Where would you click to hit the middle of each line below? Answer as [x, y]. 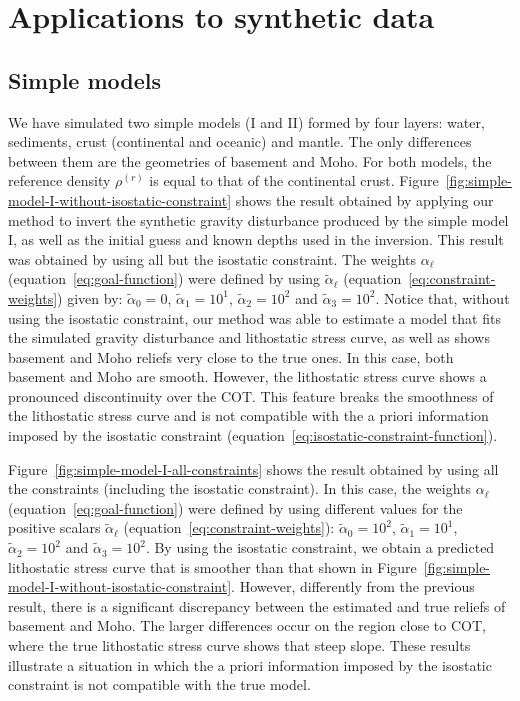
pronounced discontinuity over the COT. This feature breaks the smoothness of [251, 395]
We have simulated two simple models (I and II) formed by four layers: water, [246, 121]
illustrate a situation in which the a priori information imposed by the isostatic [250, 664]
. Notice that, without [442, 297]
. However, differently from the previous [353, 586]
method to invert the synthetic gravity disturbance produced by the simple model [258, 219]
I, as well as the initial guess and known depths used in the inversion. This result [256, 239]
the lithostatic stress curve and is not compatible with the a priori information [248, 415]
